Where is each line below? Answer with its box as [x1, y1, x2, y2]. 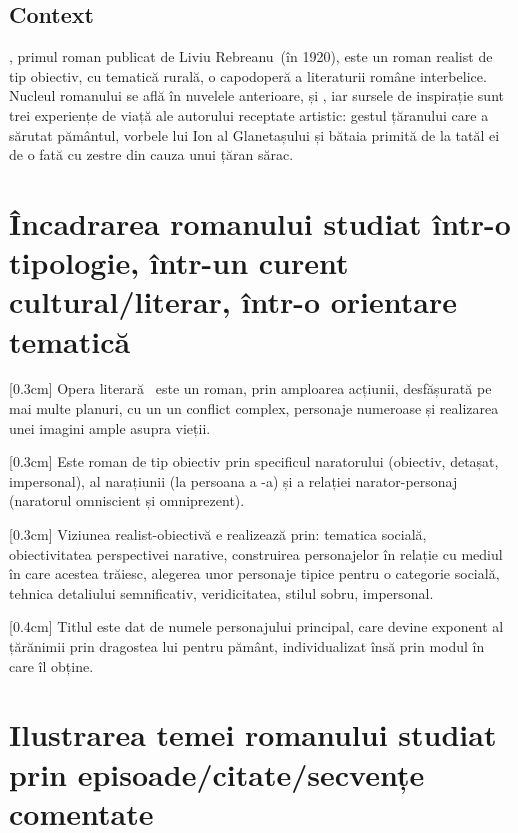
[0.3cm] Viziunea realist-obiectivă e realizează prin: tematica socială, [9, 524, 427, 545]
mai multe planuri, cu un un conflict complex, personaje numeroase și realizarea [9, 398, 499, 419]
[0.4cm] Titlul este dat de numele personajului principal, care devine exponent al [9, 616, 504, 637]
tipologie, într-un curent [9, 242, 349, 283]
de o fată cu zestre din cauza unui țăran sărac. [9, 144, 294, 165]
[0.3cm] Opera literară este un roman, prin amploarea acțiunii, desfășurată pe [9, 378, 492, 399]
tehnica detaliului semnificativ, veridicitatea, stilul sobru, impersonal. [9, 582, 434, 603]
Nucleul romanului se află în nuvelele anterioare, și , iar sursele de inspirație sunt [9, 85, 504, 106]
